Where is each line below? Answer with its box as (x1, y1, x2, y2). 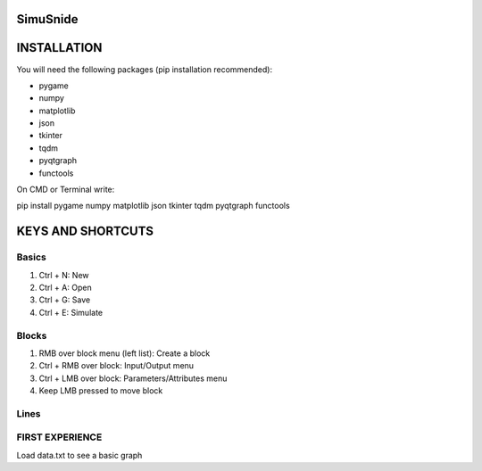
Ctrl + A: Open (38, 282, 93, 293)
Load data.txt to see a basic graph (16, 450, 143, 460)
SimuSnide (16, 12, 79, 27)
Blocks (16, 329, 47, 342)
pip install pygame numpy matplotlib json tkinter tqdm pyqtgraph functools (16, 201, 290, 211)
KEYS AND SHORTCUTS (16, 224, 154, 239)
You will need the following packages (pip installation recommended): (16, 63, 272, 75)
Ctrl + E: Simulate (38, 307, 103, 318)
